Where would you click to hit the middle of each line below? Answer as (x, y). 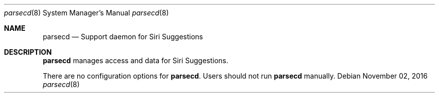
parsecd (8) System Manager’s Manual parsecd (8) (86, 13)
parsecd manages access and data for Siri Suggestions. (136, 60)
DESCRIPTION (28, 52)
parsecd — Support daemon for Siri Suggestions (123, 37)
